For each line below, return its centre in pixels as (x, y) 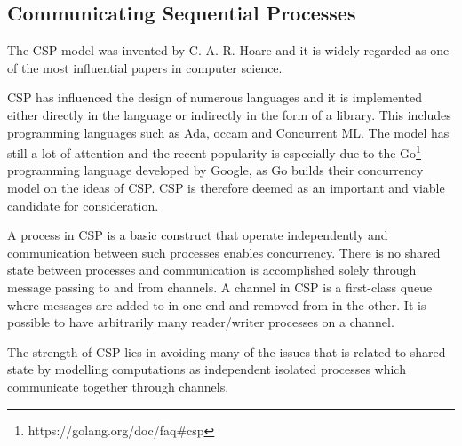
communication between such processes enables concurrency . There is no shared (224, 252)
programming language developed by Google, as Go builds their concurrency (215, 170)
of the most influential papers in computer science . (145, 67)
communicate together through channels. (118, 386)
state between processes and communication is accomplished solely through (212, 270)
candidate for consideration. (83, 205)
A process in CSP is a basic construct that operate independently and (198, 235)
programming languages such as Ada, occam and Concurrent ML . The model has (228, 132)
